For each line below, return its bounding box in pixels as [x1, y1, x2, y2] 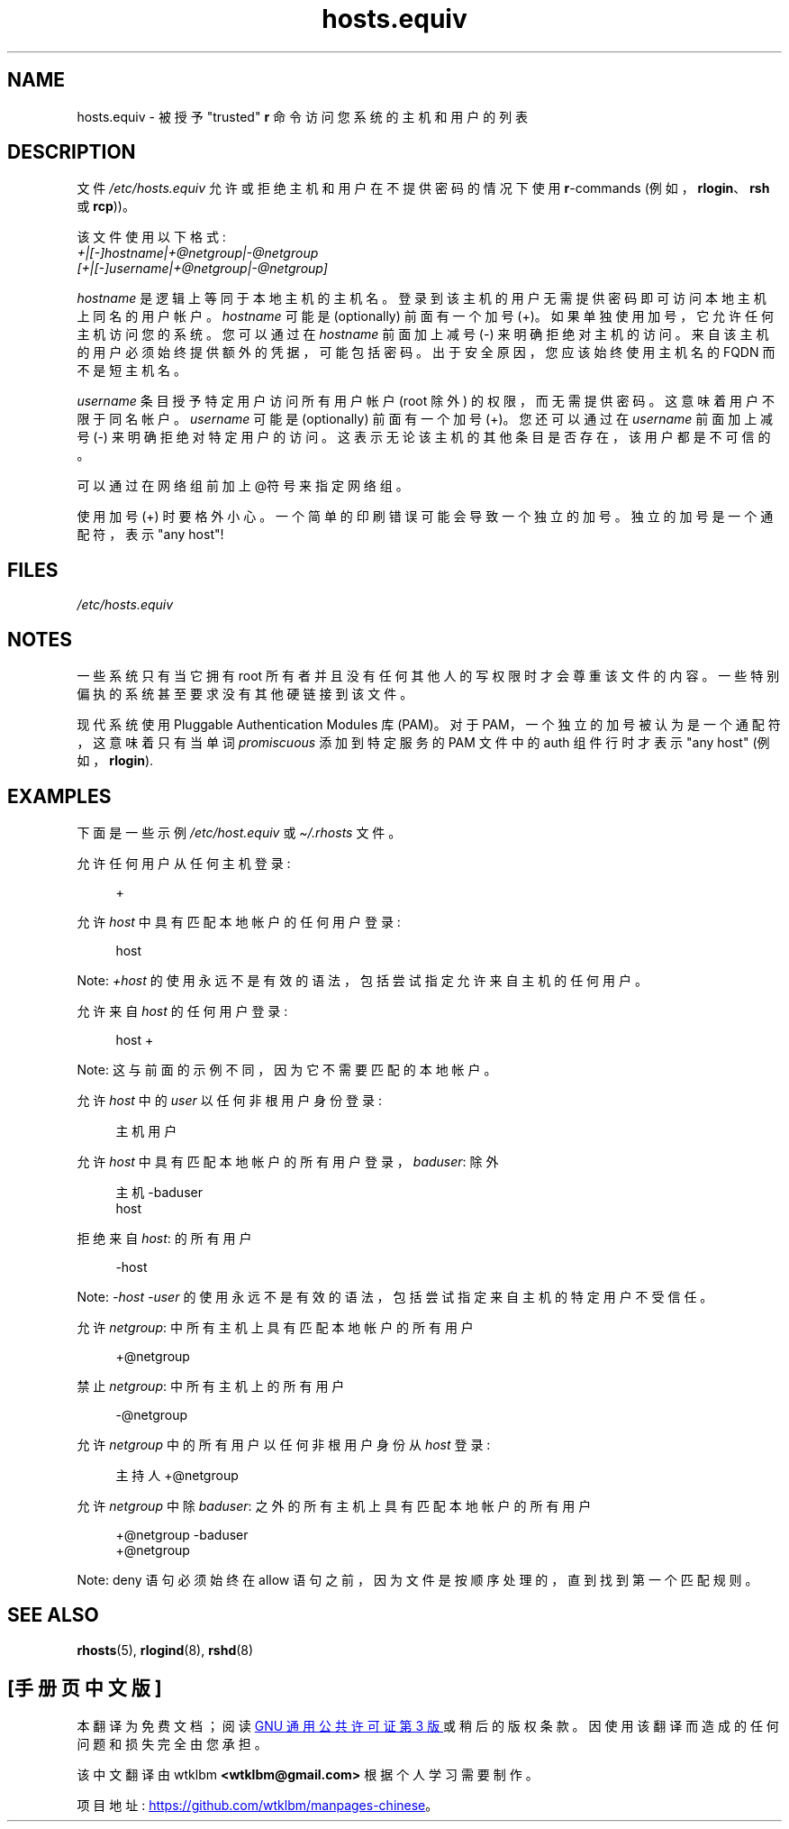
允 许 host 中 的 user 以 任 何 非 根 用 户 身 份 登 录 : [77, 1092, 383, 1108]
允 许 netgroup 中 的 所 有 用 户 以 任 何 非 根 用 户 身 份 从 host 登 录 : [77, 1436, 491, 1452]
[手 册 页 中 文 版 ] [7, 1677, 162, 1700]
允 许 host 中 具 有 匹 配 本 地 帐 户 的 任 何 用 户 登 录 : [77, 913, 401, 929]
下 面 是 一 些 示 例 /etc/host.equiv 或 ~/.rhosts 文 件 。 [77, 824, 402, 840]
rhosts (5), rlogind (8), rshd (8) [77, 1642, 254, 1658]
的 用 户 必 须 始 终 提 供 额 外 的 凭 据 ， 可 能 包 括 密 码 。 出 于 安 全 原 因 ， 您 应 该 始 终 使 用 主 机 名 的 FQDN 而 [77, 344, 775, 361]
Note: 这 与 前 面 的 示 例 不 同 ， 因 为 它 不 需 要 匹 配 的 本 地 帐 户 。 [77, 1061, 497, 1077]
